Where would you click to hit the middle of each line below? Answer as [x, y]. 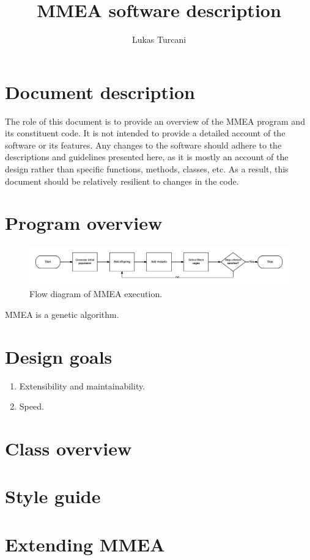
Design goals [59, 356]
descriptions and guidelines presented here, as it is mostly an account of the [147, 157]
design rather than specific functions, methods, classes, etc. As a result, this [147, 169]
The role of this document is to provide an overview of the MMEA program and [155, 121]
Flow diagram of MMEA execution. [96, 294]
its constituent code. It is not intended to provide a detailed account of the [145, 133]
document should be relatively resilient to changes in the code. [122, 181]
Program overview [84, 223]
